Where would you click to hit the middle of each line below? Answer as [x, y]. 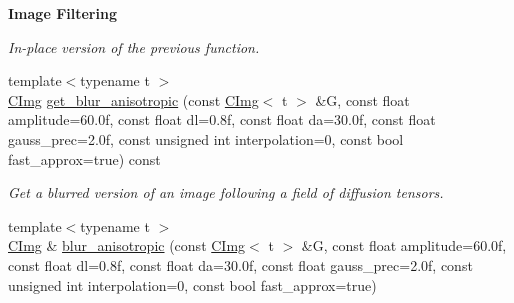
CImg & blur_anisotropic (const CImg [127, 245]
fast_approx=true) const [84, 158]
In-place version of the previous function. [134, 46]
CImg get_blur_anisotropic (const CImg [133, 99]
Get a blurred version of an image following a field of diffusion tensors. [226, 192]
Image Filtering [62, 13]
